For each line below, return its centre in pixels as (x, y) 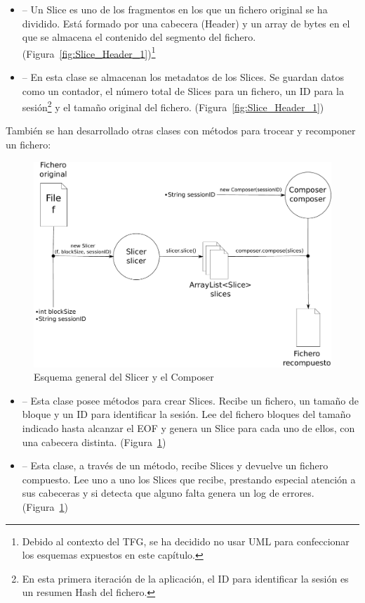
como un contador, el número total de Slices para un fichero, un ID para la (183, 90)
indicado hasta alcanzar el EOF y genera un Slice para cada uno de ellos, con (188, 427)
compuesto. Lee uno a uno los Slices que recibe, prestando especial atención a (189, 479)
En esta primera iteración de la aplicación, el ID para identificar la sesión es (185, 578)
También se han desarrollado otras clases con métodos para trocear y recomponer (181, 131)
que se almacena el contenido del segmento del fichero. (139, 37)
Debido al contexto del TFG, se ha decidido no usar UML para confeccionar (186, 541)
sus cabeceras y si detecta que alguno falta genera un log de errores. (168, 493)
